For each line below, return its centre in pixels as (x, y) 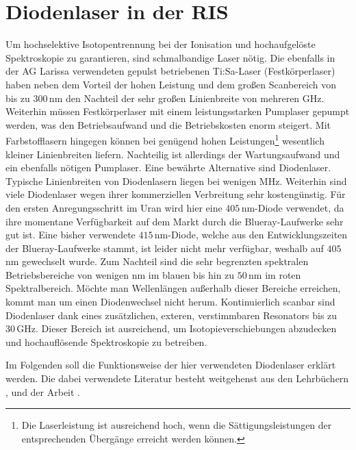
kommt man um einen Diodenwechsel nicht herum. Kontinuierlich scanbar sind (170, 302)
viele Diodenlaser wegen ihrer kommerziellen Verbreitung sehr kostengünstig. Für (176, 194)
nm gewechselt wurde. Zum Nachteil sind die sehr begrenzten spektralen (157, 261)
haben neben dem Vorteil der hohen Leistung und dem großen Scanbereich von (171, 84)
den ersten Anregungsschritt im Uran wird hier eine (114, 207)
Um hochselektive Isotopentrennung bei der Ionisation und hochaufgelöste (161, 44)
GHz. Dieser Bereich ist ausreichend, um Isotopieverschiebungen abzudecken (177, 328)
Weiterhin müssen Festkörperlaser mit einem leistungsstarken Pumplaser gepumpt (178, 111)
